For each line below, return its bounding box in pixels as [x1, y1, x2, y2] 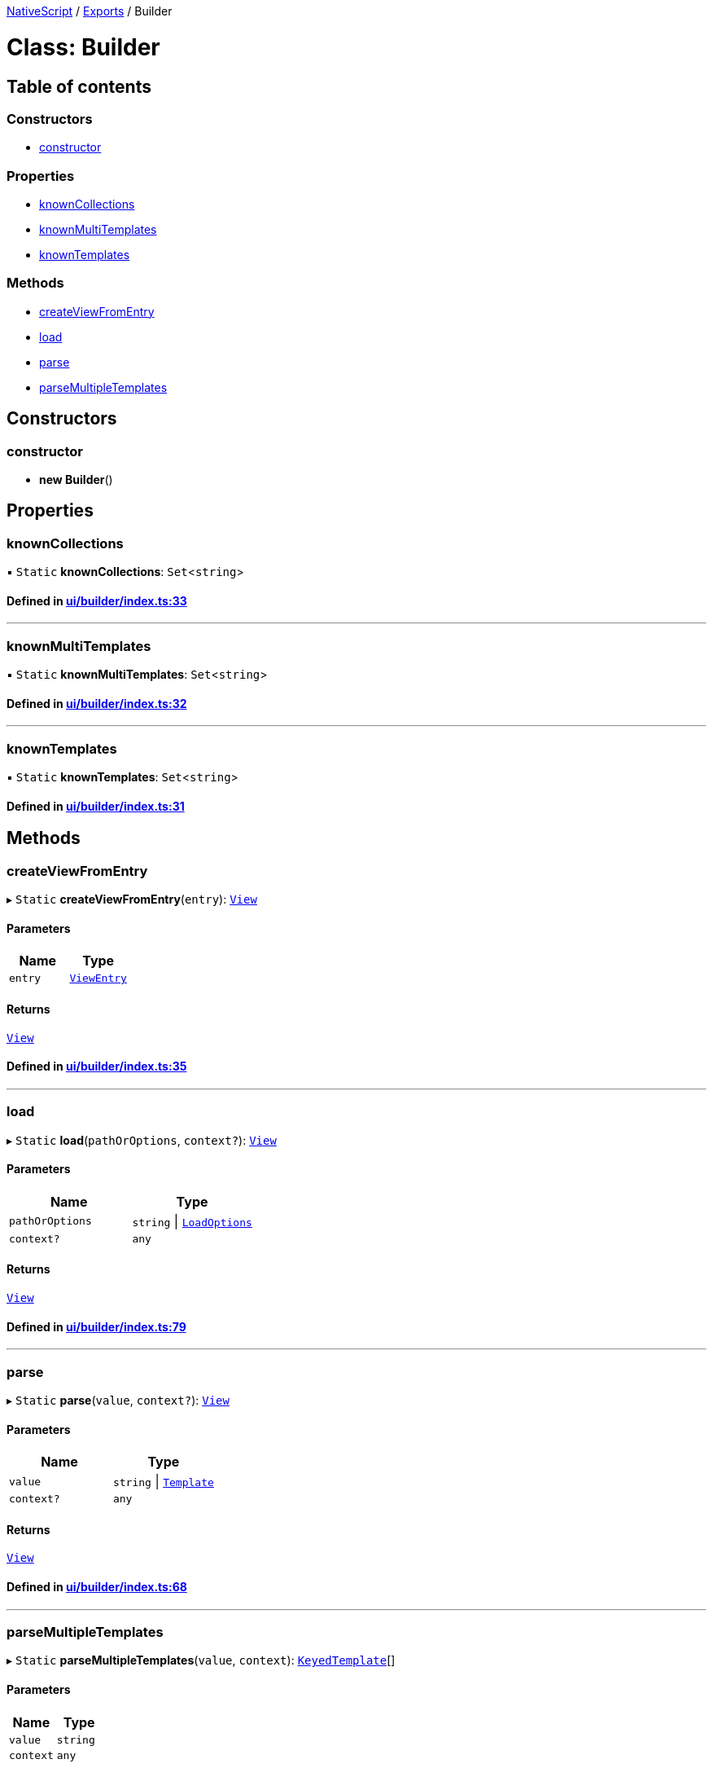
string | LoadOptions [132, 1212, 252, 1229]
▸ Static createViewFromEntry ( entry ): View [7, 892, 257, 907]
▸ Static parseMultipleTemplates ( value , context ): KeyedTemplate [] [7, 1653, 396, 1668]
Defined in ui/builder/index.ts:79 [7, 1319, 186, 1334]
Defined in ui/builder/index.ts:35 [7, 1059, 187, 1074]
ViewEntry [69, 972, 127, 985]
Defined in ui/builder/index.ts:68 [7, 1580, 187, 1594]
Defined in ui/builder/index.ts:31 [7, 798, 185, 813]
